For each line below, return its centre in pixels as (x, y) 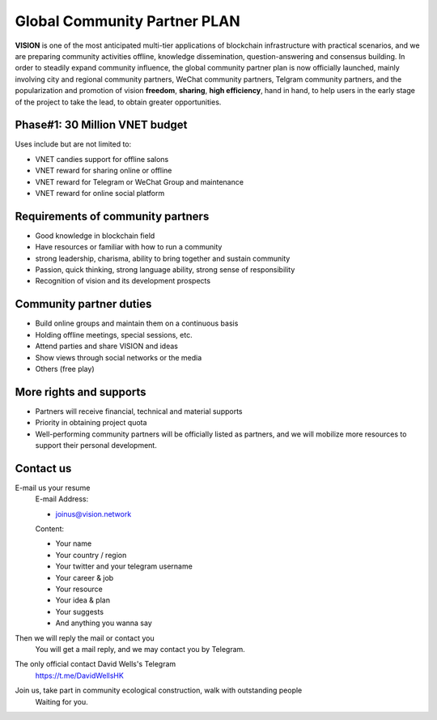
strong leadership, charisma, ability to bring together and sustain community (163, 258)
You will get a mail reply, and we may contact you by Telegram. (140, 649)
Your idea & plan (83, 600)
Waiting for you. (62, 701)
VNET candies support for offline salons (102, 159)
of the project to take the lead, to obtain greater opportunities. (118, 102)
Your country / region (91, 555)
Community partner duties (83, 304)
